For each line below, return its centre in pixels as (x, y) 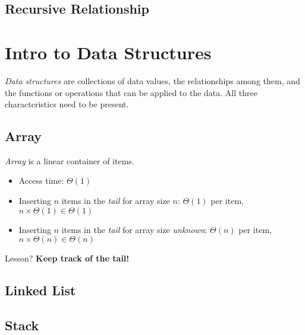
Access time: (41, 181)
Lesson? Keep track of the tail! (67, 258)
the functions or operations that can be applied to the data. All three (131, 92)
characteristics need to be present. (67, 104)
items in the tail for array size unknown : (134, 229)
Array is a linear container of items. (70, 160)
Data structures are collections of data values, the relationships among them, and (152, 80)
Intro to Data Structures (108, 52)
